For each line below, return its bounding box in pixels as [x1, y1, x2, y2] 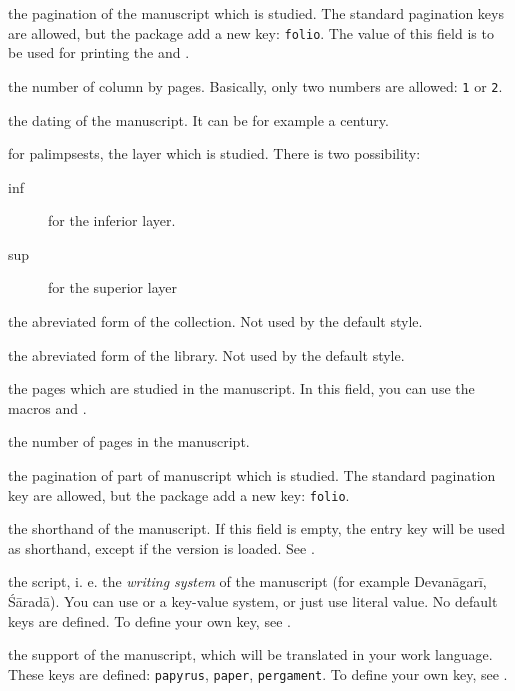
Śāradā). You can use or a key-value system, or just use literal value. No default [8, 591, 498, 612]
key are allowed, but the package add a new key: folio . [8, 484, 350, 505]
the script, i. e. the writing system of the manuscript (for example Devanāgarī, [8, 571, 487, 592]
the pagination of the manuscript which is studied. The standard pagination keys [8, 3, 504, 23]
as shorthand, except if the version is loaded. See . [8, 537, 315, 558]
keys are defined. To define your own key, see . [8, 610, 291, 631]
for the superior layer [48, 277, 177, 298]
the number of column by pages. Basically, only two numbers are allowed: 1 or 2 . [8, 75, 503, 96]
